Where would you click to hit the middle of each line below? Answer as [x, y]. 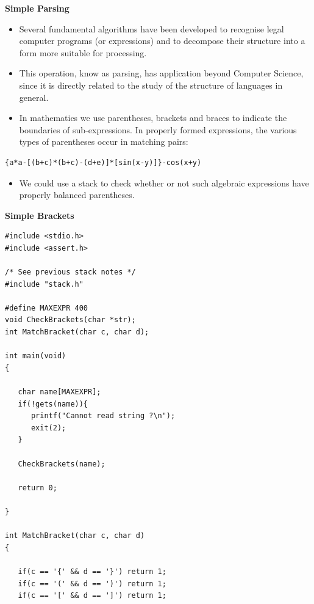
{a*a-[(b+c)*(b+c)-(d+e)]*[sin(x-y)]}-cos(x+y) [103, 162]
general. [34, 97]
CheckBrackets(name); [62, 464]
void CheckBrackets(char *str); [70, 320]
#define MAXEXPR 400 [47, 308]
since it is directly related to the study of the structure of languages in [151, 85]
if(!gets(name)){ [53, 404]
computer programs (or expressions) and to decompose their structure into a [162, 41]
